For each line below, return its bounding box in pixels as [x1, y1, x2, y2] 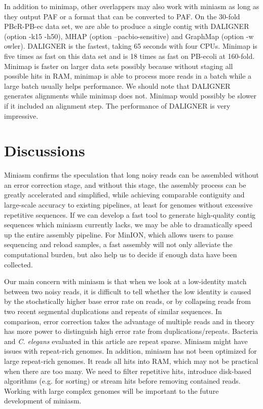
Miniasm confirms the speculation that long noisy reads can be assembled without [4, 169, 259, 180]
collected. [4, 259, 33, 269]
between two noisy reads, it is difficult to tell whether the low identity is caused [4, 286, 251, 296]
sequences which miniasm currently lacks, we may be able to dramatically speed [4, 219, 252, 230]
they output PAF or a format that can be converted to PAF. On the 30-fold [4, 11, 240, 21]
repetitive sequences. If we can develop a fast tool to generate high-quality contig [4, 209, 256, 220]
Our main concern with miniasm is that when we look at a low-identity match [4, 276, 247, 287]
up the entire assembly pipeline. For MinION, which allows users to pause [4, 229, 234, 240]
